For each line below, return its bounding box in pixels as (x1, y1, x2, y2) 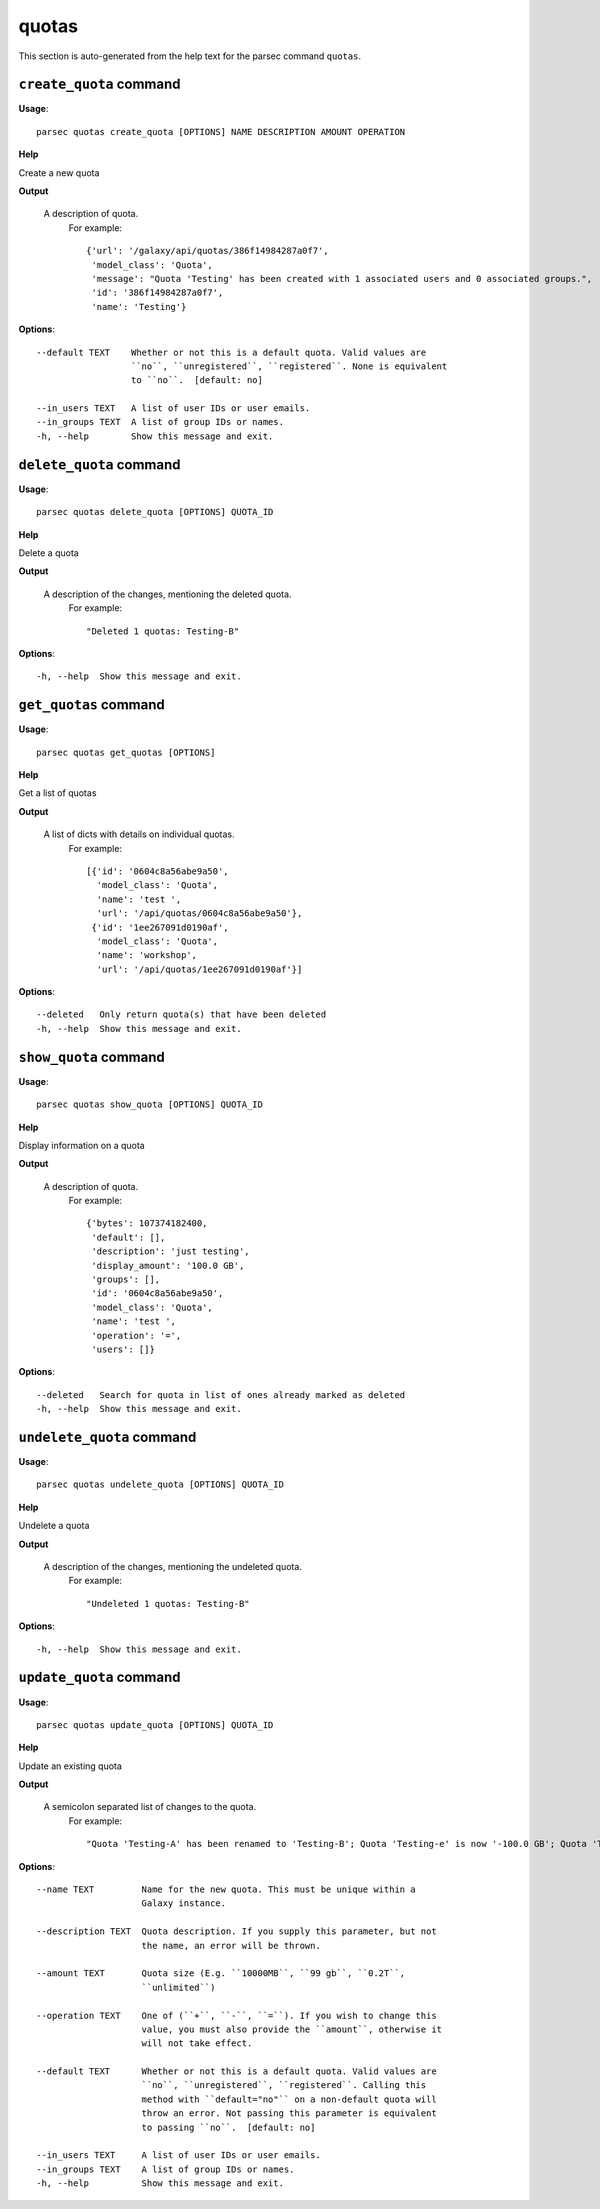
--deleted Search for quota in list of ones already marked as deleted (36, 1389, 406, 1400)
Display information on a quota (18, 1139, 145, 1151)
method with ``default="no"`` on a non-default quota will (141, 2093, 437, 2105)
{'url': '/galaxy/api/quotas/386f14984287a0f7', (86, 245, 329, 257)
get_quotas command (18, 696, 165, 714)
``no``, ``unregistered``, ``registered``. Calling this (141, 2080, 427, 2091)
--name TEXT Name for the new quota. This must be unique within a (36, 1884, 416, 1895)
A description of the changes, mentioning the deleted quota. (43, 588, 292, 600)
